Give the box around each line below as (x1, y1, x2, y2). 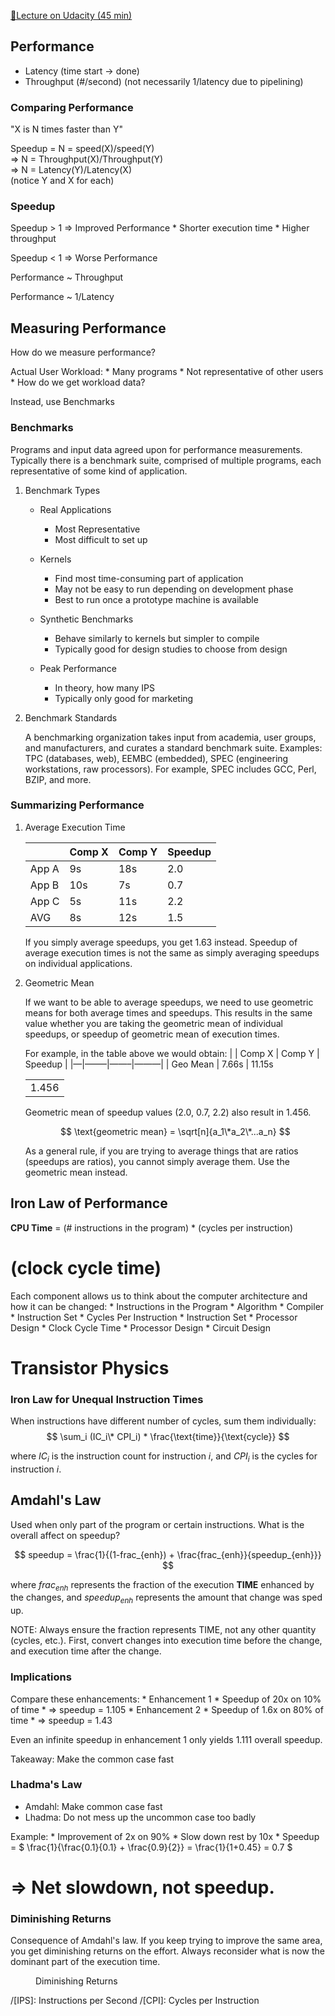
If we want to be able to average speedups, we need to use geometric (24, 996, 314, 1008)
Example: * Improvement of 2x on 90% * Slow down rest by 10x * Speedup (10, 1830, 320, 1842)
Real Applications (39, 503, 112, 515)
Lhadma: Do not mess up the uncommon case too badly (24, 1811, 257, 1823)
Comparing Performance (10, 100, 134, 114)
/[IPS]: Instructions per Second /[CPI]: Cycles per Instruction (10, 1995, 260, 2007)
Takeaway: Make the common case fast (10, 1753, 175, 1765)
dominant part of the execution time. (10, 1956, 161, 1968)
